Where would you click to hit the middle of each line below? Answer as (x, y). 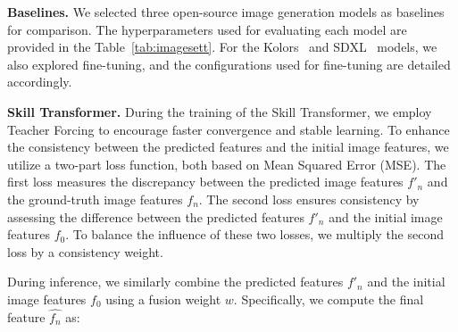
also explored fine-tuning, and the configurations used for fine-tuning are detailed (229, 64)
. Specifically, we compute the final (329, 299)
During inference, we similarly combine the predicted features (175, 282)
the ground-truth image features (95, 199)
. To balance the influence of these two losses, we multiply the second (255, 234)
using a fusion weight (163, 299)
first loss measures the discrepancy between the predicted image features (205, 182)
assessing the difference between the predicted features (156, 216)
